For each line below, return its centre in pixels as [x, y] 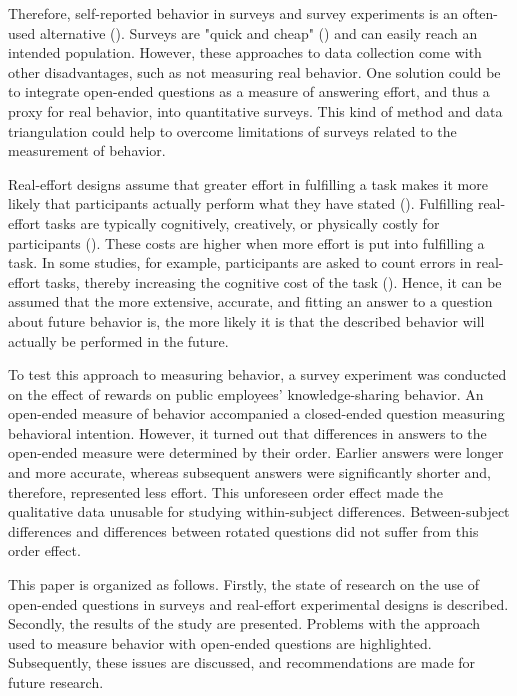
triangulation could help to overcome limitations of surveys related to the [232, 130]
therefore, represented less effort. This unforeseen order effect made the [226, 491]
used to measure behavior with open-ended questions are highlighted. [220, 642]
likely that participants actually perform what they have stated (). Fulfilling [241, 203]
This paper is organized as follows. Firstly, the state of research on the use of [244, 584]
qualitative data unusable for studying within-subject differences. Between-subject [259, 511]
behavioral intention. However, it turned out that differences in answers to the [247, 432]
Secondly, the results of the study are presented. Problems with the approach [244, 623]
